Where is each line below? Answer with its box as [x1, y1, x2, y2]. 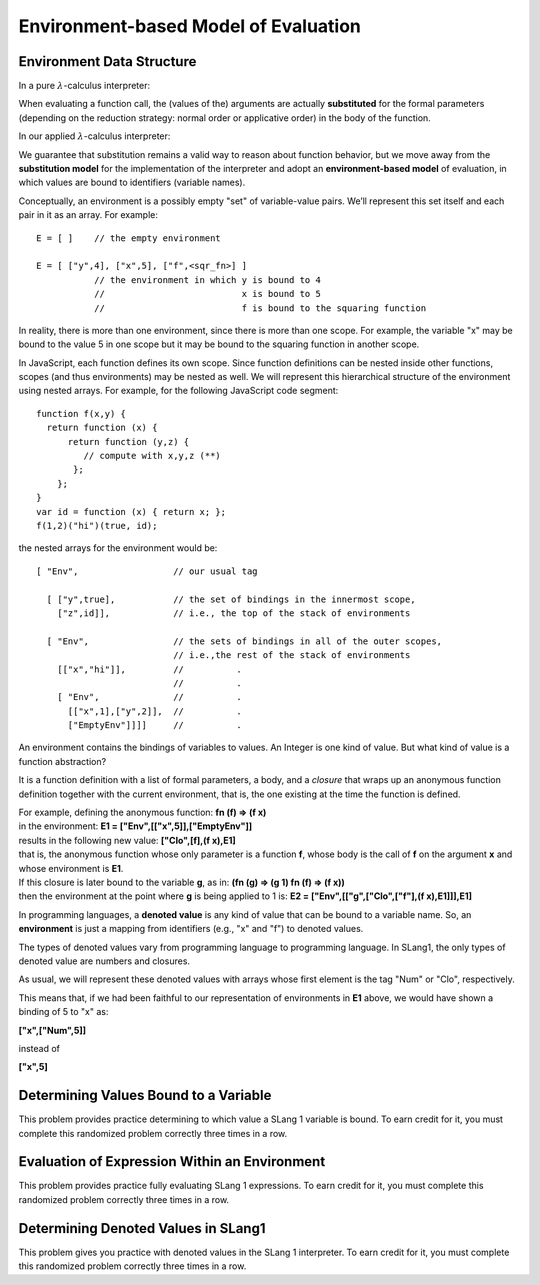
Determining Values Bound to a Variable [18, 1087, 272, 1104]
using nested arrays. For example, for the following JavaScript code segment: [18, 385, 339, 397]
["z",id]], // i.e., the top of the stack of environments [56, 607, 411, 619]
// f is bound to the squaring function [93, 302, 427, 314]
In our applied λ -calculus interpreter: [18, 130, 171, 142]
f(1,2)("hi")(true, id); [36, 520, 158, 531]
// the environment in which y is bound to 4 [93, 274, 322, 285]
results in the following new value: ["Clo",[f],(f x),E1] [18, 834, 237, 846]
